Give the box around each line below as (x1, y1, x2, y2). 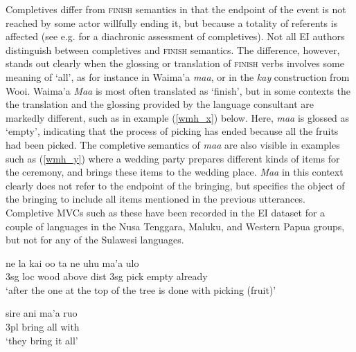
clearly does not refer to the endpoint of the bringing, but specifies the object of (6, 178, 345, 192)
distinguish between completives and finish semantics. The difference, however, (6, 42, 340, 57)
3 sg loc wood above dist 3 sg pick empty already (6, 269, 208, 284)
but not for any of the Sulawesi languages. (6, 232, 184, 247)
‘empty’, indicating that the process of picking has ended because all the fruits (6, 124, 339, 138)
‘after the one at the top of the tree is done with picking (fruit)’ (6, 282, 276, 297)
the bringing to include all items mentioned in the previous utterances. (6, 192, 305, 206)
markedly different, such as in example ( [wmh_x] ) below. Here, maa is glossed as (6, 110, 350, 124)
